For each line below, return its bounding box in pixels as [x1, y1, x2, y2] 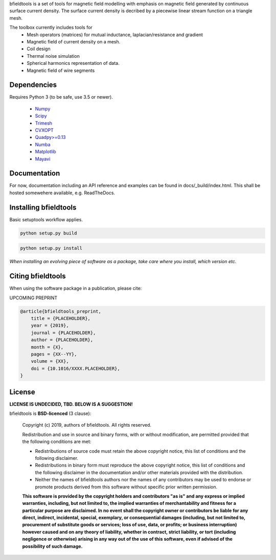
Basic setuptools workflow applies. [9, 216, 83, 222]
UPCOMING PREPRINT [9, 294, 58, 301]
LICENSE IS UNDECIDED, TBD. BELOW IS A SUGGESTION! [9, 401, 133, 407]
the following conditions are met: [22, 438, 91, 445]
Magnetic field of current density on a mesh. [27, 38, 121, 44]
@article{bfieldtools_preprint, [20, 308, 102, 314]
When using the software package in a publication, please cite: [9, 285, 142, 291]
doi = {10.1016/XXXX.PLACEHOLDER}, [31, 365, 120, 371]
